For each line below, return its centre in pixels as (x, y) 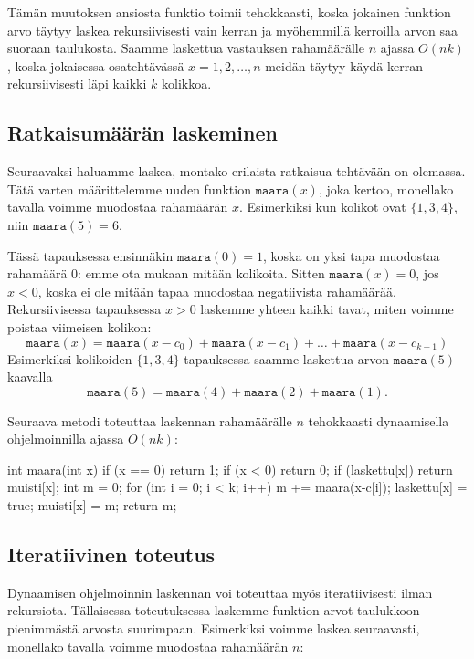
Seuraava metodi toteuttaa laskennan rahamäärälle (150, 420)
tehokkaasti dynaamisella (379, 420)
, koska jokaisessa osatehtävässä (96, 65)
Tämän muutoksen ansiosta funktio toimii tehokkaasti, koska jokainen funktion (229, 12)
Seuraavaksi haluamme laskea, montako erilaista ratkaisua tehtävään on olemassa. (237, 171)
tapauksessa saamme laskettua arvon (287, 358)
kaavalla (30, 377)
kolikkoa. (187, 84)
